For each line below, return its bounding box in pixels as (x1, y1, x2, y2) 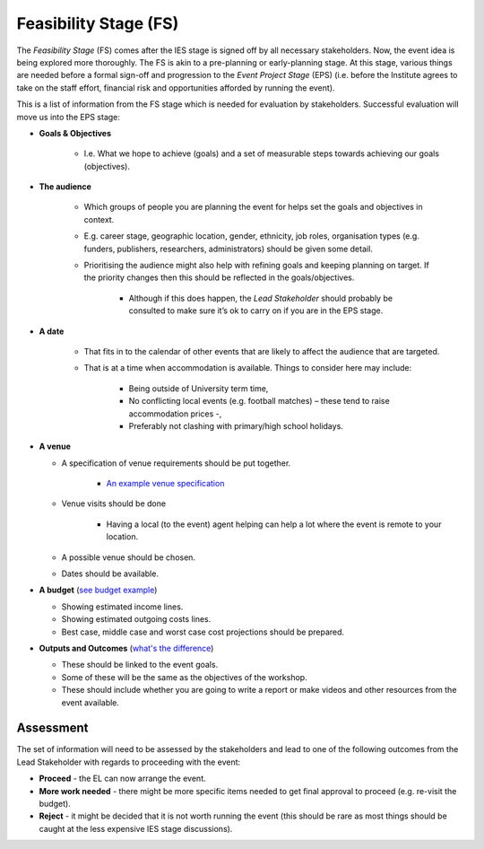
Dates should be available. (61, 568, 159, 579)
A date (39, 326, 65, 337)
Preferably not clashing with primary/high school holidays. (128, 420, 344, 431)
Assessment (16, 721, 89, 736)
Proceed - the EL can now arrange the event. (39, 773, 206, 784)
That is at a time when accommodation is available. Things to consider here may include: (83, 363, 412, 373)
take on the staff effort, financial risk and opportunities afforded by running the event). (16, 82, 335, 93)
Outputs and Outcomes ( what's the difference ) (39, 643, 214, 653)
